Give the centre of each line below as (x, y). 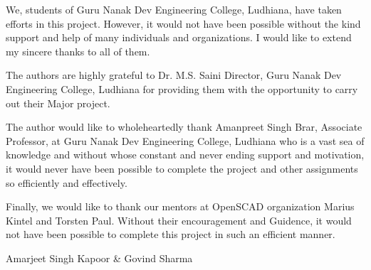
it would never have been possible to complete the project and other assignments (182, 168)
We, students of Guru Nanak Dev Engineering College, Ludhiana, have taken (174, 9)
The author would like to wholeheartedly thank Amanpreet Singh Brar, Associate (184, 127)
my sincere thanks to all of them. (78, 51)
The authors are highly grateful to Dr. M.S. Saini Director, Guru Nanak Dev (174, 75)
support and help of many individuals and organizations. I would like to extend (179, 37)
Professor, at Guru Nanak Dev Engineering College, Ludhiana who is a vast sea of (185, 140)
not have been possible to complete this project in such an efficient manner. (171, 234)
